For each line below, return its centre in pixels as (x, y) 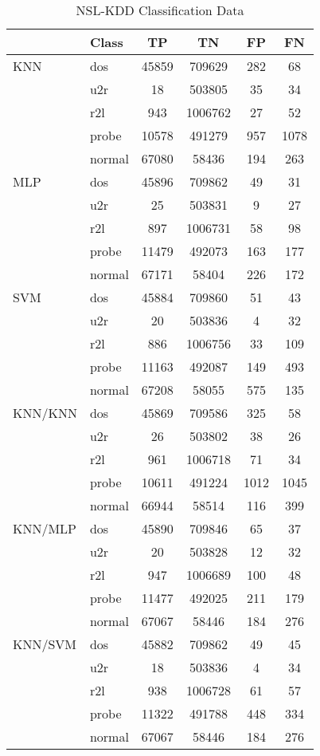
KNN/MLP (45, 528)
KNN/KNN (45, 413)
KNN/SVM (45, 644)
